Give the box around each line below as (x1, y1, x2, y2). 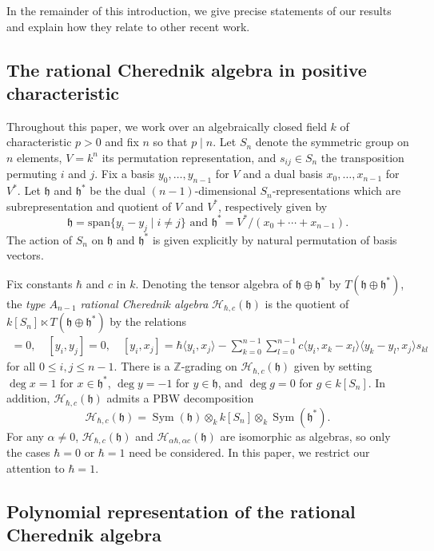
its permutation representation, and (102, 149, 277, 165)
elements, (17, 149, 62, 165)
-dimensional (194, 182, 257, 199)
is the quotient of (265, 295, 349, 311)
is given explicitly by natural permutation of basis (152, 231, 397, 248)
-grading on (181, 358, 237, 375)
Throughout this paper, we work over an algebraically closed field (6, 117, 327, 134)
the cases (6, 444, 50, 461)
